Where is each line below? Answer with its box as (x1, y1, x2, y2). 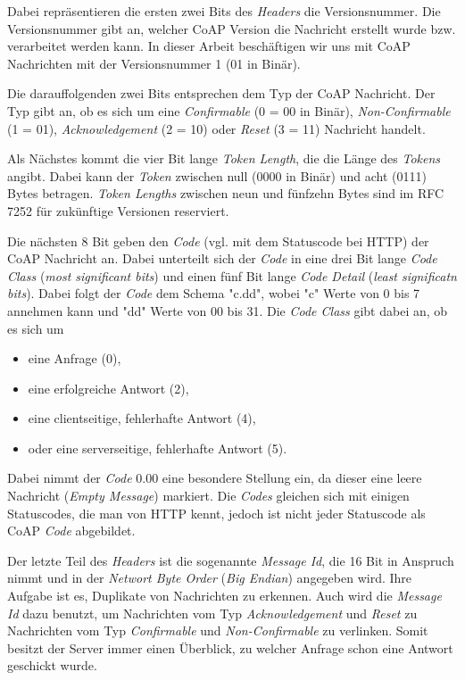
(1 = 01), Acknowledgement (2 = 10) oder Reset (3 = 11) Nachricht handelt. (7, 119, 426, 137)
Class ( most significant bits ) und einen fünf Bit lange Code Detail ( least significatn (7, 266, 457, 285)
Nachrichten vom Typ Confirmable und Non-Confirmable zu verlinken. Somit (7, 621, 428, 640)
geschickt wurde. (7, 656, 97, 675)
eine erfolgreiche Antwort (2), (28, 378, 189, 397)
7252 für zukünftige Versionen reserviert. (7, 201, 229, 220)
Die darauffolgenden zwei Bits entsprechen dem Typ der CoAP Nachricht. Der (7, 84, 436, 103)
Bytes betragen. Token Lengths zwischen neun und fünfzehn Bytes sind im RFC (7, 184, 444, 203)
